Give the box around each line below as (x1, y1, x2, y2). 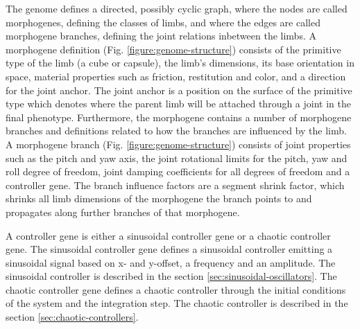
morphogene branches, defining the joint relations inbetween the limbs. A (6, 28, 316, 43)
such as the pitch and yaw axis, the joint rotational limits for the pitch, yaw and (6, 150, 348, 165)
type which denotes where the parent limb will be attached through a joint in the (6, 96, 351, 111)
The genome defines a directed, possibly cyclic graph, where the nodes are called (6, 1, 348, 15)
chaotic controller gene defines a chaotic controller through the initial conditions (6, 282, 346, 296)
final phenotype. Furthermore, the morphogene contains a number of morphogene (6, 109, 352, 124)
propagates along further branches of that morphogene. (6, 204, 240, 219)
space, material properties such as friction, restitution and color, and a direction (6, 69, 346, 83)
